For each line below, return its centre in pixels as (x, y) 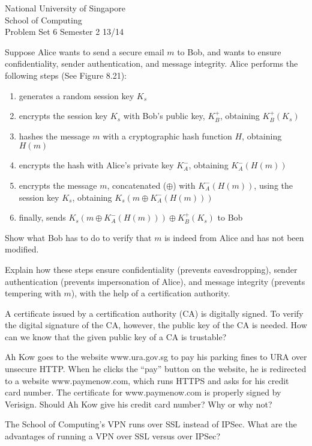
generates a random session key (76, 95)
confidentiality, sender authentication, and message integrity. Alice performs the (151, 63)
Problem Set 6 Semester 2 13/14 (64, 32)
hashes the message (54, 136)
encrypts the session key (63, 116)
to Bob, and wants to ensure (229, 51)
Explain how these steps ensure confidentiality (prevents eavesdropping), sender (151, 269)
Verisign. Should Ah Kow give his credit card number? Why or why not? (139, 404)
